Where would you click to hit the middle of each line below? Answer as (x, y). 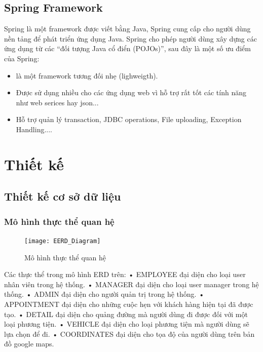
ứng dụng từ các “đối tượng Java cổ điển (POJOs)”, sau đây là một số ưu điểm (127, 48)
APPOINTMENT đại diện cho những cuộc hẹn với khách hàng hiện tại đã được (129, 304)
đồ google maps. (29, 344)
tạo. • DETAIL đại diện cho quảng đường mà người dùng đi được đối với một (126, 314)
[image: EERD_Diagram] (63, 241)
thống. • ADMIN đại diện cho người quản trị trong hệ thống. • (104, 294)
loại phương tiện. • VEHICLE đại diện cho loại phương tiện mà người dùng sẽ (127, 324)
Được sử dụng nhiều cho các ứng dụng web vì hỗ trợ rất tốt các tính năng (131, 92)
